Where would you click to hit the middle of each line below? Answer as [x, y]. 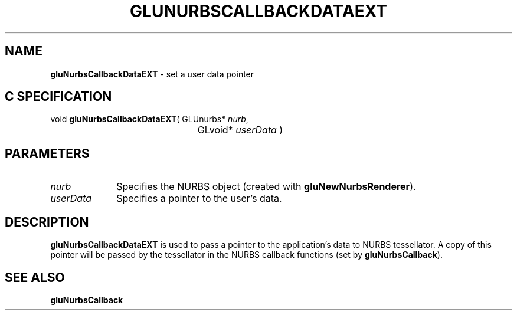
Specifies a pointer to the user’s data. [199, 198]
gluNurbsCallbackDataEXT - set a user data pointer [152, 74]
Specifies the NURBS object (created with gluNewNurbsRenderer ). [266, 187]
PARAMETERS [47, 153]
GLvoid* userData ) [240, 130]
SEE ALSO [35, 277]
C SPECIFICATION [58, 97]
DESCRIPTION [47, 222]
